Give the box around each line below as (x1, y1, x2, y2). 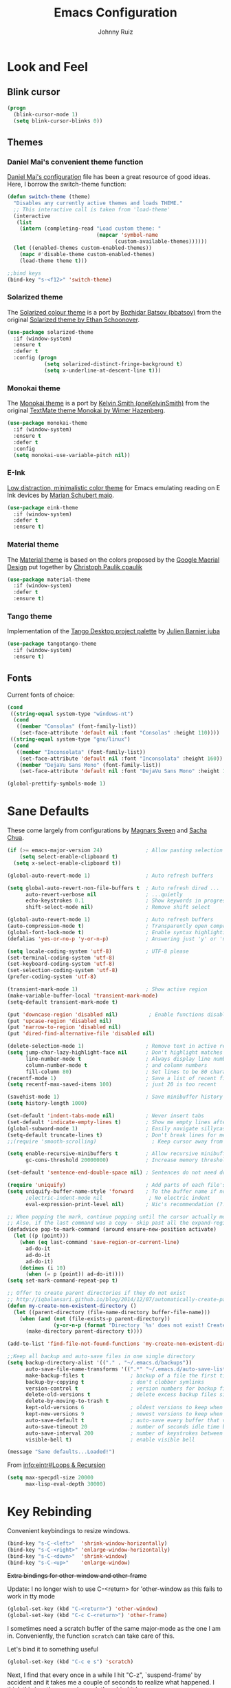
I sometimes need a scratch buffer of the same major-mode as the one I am (7, 1625, 221, 1633)
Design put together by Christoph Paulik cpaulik (7, 562, 143, 571)
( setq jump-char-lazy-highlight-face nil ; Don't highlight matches (7, 1049, 223, 1056)
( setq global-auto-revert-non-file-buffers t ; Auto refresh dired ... (7, 885, 220, 892)
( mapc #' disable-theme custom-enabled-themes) (19, 251, 155, 257)
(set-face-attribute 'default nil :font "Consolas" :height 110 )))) (19, 730, 220, 737)
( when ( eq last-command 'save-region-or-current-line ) (19, 1239, 180, 1246)
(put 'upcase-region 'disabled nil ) (7, 1017, 112, 1024)
